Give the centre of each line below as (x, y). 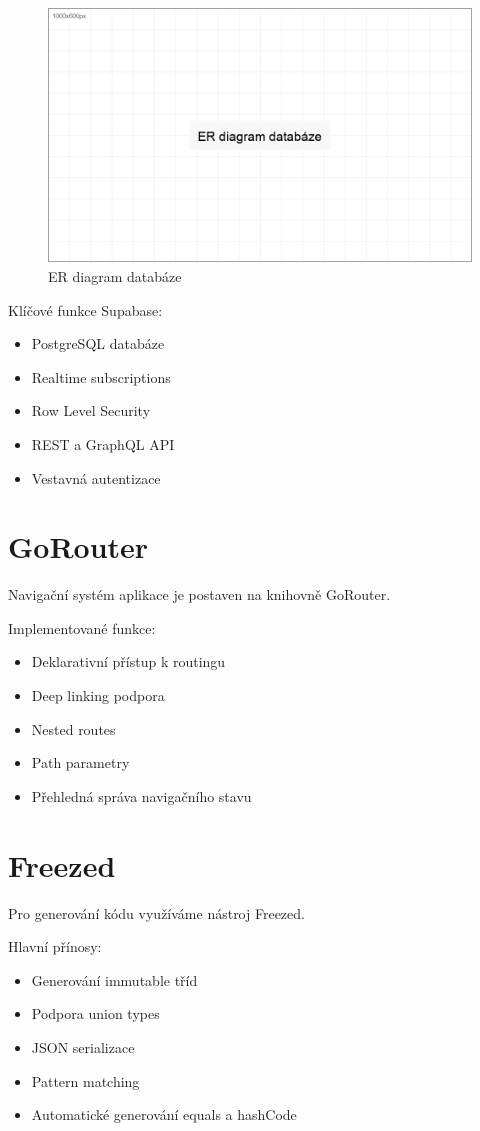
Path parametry (80, 762)
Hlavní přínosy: (55, 946)
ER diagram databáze (115, 275)
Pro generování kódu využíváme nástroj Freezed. (156, 912)
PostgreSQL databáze (98, 343)
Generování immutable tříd (114, 979)
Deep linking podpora (98, 695)
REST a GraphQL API (103, 443)
